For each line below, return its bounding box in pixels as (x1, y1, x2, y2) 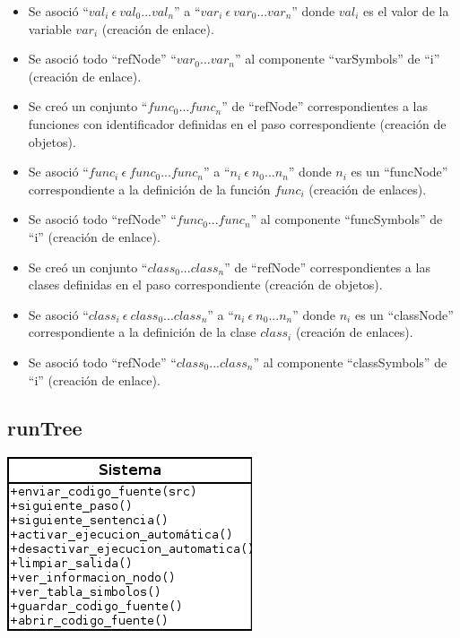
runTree (7, 414, 82, 442)
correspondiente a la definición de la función (28, 179, 271, 198)
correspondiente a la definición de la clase (28, 323, 256, 341)
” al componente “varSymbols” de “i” (234, 49, 440, 68)
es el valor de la (363, 2, 449, 20)
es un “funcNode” (351, 162, 448, 181)
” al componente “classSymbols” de (253, 352, 447, 371)
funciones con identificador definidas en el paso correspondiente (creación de (28, 114, 447, 133)
